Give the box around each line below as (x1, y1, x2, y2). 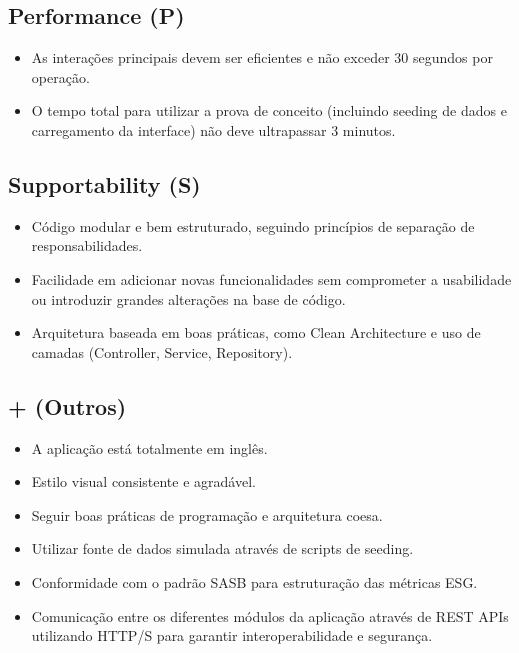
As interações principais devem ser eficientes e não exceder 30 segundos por (31, 47, 493, 68)
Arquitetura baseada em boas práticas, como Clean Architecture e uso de (31, 322, 481, 343)
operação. (31, 66, 90, 87)
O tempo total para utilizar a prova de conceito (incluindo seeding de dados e (31, 100, 507, 121)
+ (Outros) (8, 390, 127, 421)
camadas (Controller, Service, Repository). (31, 341, 293, 362)
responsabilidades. (31, 235, 143, 256)
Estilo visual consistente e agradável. (31, 471, 256, 492)
